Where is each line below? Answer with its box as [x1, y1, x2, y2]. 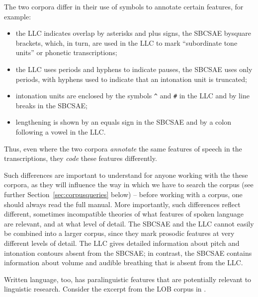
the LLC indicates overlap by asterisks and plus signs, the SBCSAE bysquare [15, 28, 252, 38]
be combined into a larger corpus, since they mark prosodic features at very [4, 228, 235, 238]
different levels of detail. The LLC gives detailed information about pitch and [4, 237, 240, 248]
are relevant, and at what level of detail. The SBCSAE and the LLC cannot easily [4, 218, 254, 228]
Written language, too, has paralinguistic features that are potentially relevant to [4, 274, 252, 284]
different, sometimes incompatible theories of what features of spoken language [4, 209, 244, 219]
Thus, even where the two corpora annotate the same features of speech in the [4, 143, 242, 153]
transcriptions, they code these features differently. [4, 153, 157, 163]
